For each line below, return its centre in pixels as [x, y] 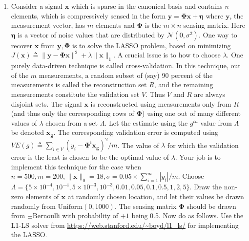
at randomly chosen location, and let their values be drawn [156, 196]
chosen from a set [72, 122]
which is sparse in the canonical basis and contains [147, 6]
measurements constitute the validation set [75, 94]
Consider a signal [37, 6]
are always [209, 94]
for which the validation [203, 145]
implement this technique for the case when [76, 166]
